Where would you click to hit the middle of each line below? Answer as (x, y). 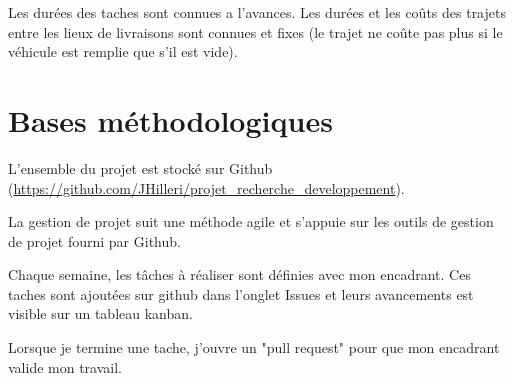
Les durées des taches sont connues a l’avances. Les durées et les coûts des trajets (257, 12)
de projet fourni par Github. (94, 240)
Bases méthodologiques (170, 119)
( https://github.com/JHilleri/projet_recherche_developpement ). (206, 187)
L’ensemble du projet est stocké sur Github (140, 167)
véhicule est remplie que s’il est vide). (123, 51)
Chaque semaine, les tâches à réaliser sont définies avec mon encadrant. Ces (239, 274)
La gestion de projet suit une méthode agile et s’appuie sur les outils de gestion (251, 221)
